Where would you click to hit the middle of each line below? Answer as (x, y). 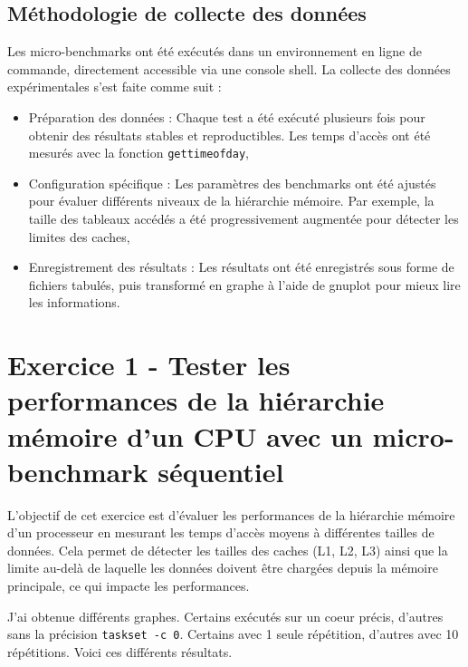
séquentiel (221, 471)
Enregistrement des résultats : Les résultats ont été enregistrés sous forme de (241, 267)
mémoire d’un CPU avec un (185, 435)
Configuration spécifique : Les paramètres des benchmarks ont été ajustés (232, 183)
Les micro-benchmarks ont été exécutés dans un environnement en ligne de (215, 51)
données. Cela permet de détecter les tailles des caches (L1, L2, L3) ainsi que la (228, 550)
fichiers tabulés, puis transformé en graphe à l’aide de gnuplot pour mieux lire (244, 284)
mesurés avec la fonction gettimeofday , (138, 153)
